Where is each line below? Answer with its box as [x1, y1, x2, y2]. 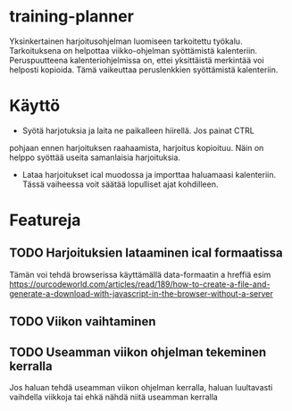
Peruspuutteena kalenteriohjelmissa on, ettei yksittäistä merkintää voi [9, 55, 265, 65]
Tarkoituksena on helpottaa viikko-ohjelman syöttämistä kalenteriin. [9, 45, 257, 55]
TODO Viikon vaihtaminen [9, 315, 156, 330]
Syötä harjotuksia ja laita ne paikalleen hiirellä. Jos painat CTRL [21, 125, 254, 136]
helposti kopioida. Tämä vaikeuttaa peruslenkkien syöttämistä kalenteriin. [9, 64, 279, 75]
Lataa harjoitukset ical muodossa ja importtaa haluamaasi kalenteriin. [21, 169, 277, 180]
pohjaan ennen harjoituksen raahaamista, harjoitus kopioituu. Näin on [9, 142, 264, 153]
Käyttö [9, 96, 61, 116]
